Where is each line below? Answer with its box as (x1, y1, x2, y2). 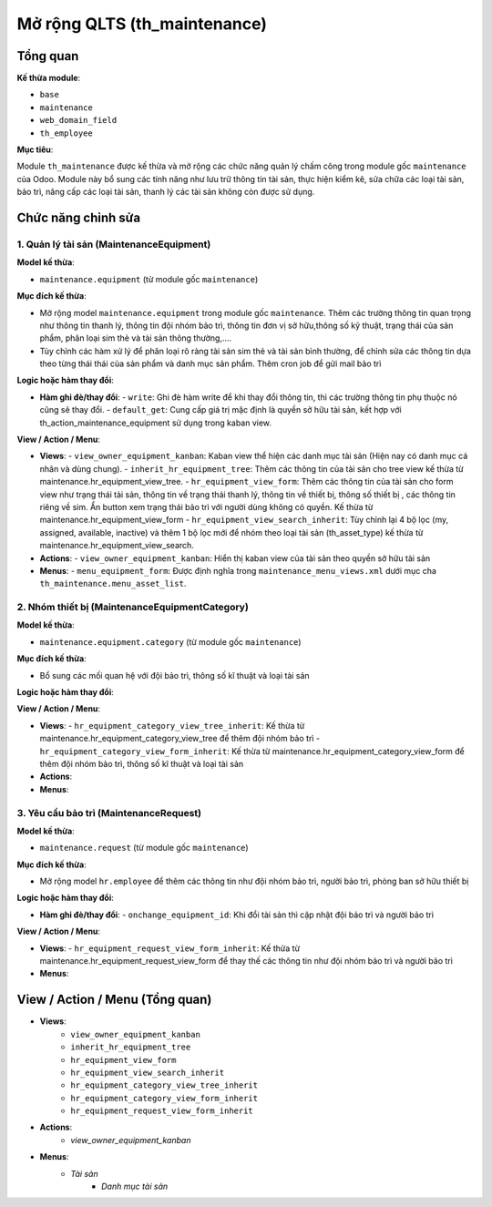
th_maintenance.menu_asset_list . (39, 578, 187, 589)
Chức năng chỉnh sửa (16, 210, 141, 225)
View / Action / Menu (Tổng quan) (16, 992, 212, 1008)
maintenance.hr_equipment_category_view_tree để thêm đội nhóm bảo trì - (39, 733, 321, 744)
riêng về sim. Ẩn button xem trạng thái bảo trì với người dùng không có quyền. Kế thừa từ (39, 501, 374, 512)
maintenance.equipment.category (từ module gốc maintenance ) (39, 636, 302, 647)
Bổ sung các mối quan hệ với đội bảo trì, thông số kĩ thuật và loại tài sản (39, 670, 310, 680)
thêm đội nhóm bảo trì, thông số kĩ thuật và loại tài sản (39, 758, 244, 769)
